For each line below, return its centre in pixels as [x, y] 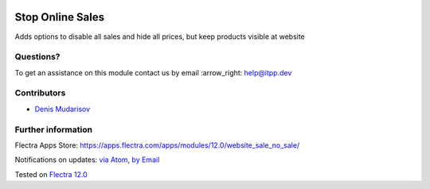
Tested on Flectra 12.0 [51, 174]
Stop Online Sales [60, 17]
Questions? [37, 57]
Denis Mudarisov [63, 109]
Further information [54, 129]
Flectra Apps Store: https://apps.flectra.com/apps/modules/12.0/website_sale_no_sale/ [157, 145]
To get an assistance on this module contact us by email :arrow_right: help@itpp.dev [153, 72]
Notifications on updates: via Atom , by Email [87, 160]
